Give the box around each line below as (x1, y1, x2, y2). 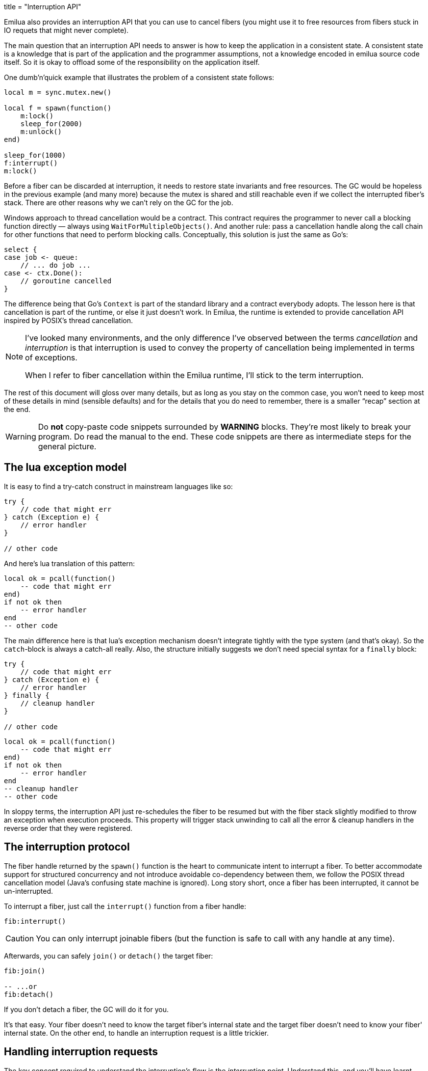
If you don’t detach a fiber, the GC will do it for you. (4, 1005, 169, 1014)
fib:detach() (4, 990, 54, 998)
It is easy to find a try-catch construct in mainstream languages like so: (4, 482, 233, 491)
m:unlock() (20, 128, 62, 136)
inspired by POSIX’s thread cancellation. (4, 316, 133, 325)
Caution (5, 933, 34, 943)
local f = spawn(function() (4, 104, 112, 112)
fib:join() (4, 966, 46, 975)
